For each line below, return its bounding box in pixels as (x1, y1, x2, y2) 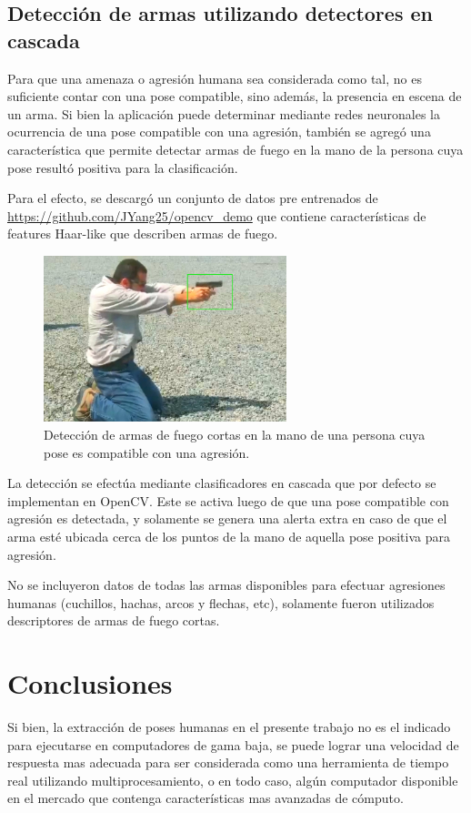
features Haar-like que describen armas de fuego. (7, 224, 278, 243)
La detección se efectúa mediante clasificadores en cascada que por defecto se (7, 473, 436, 493)
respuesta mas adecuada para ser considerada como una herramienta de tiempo (7, 753, 449, 772)
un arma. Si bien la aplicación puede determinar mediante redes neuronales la (7, 104, 440, 123)
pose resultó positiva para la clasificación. (7, 158, 238, 177)
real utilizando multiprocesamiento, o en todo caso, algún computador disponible (7, 770, 458, 789)
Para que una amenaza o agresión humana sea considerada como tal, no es (7, 68, 422, 87)
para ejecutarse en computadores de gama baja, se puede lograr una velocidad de (7, 735, 459, 754)
